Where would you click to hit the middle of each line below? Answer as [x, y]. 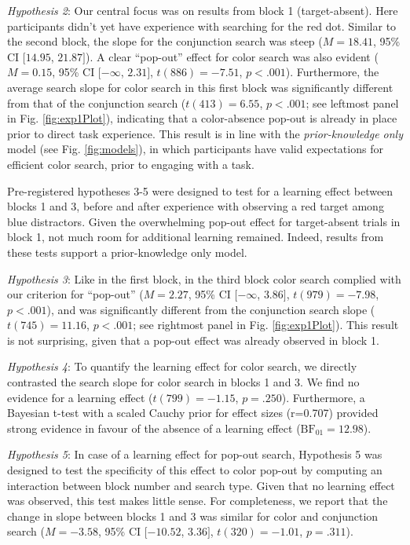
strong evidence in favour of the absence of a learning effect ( [154, 428]
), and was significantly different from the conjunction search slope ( [211, 309]
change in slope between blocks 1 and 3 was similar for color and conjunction [193, 516]
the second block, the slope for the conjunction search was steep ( [165, 41]
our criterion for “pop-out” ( [75, 294]
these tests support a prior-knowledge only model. [127, 252]
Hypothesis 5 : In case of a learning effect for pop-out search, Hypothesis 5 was [195, 454]
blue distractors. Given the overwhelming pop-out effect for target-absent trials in [204, 221]
